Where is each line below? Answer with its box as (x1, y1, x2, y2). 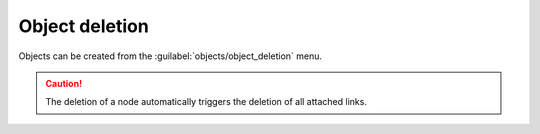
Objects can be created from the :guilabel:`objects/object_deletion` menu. (18, 50, 323, 62)
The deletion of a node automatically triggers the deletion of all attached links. (45, 96, 367, 108)
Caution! (45, 77, 83, 89)
